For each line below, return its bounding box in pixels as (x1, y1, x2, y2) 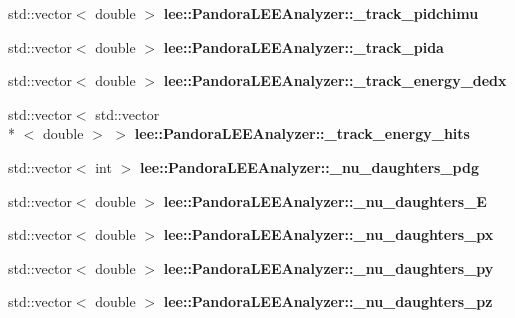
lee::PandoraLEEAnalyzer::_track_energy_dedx (163, 70, 507, 91)
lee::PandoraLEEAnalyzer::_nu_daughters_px (163, 224, 494, 245)
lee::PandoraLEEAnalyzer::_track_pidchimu (163, 3, 479, 23)
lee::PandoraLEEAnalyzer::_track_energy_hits (134, 123, 470, 144)
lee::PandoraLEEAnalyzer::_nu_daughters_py (163, 257, 494, 278)
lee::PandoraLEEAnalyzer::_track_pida (163, 36, 444, 57)
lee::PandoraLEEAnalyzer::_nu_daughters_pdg (139, 156, 479, 177)
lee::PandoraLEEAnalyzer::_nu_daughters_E (163, 190, 487, 211)
